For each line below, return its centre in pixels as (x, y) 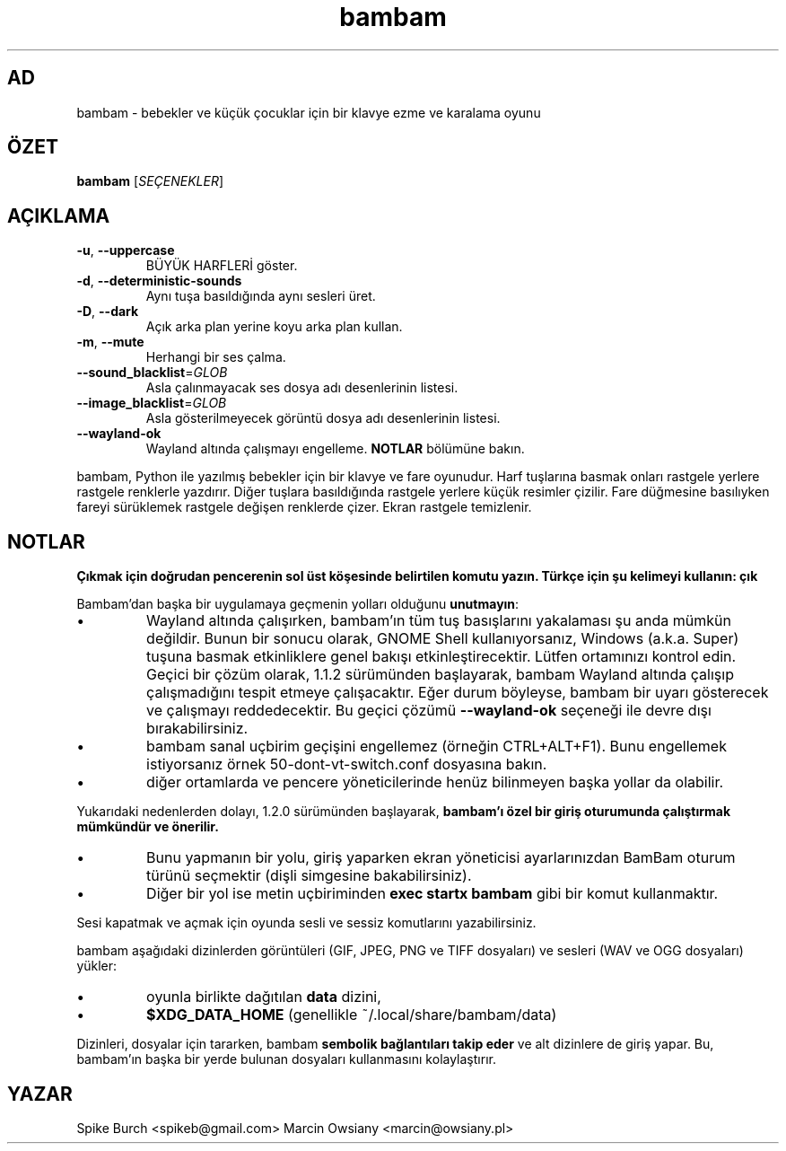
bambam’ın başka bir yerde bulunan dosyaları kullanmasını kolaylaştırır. (286, 1059)
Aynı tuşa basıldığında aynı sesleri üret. (261, 296)
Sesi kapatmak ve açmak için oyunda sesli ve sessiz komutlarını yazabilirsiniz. (306, 923)
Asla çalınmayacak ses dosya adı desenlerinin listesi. (302, 388)
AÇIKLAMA (59, 215)
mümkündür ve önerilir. (148, 827)
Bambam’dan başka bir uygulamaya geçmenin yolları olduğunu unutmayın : (298, 604)
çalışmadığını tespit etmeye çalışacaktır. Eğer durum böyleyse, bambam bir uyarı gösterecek (458, 693)
